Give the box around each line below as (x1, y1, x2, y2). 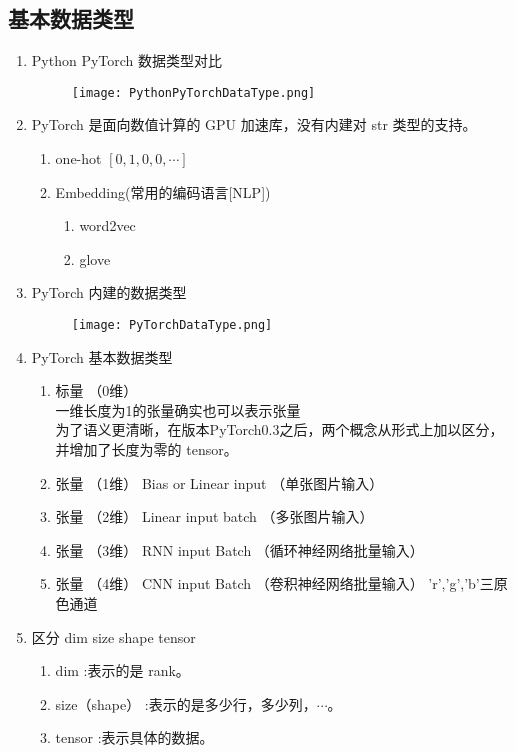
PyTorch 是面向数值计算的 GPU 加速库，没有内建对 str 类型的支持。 (31, 114, 477, 135)
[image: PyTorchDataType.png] (71, 318, 273, 333)
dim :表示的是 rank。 (55, 660, 190, 681)
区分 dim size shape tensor (31, 626, 196, 647)
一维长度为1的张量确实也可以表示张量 (55, 399, 301, 420)
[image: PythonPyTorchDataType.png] (71, 85, 316, 100)
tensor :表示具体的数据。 (55, 727, 214, 748)
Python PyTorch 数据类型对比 (31, 50, 223, 71)
